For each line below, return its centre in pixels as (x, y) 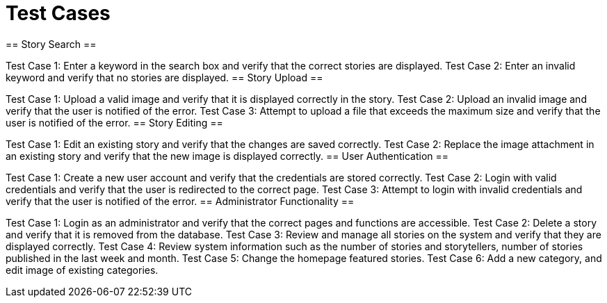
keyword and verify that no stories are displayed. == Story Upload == (164, 77)
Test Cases (58, 13)
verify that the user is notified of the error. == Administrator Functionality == (180, 201)
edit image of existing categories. (82, 270)
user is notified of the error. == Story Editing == (114, 122)
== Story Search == (51, 44)
